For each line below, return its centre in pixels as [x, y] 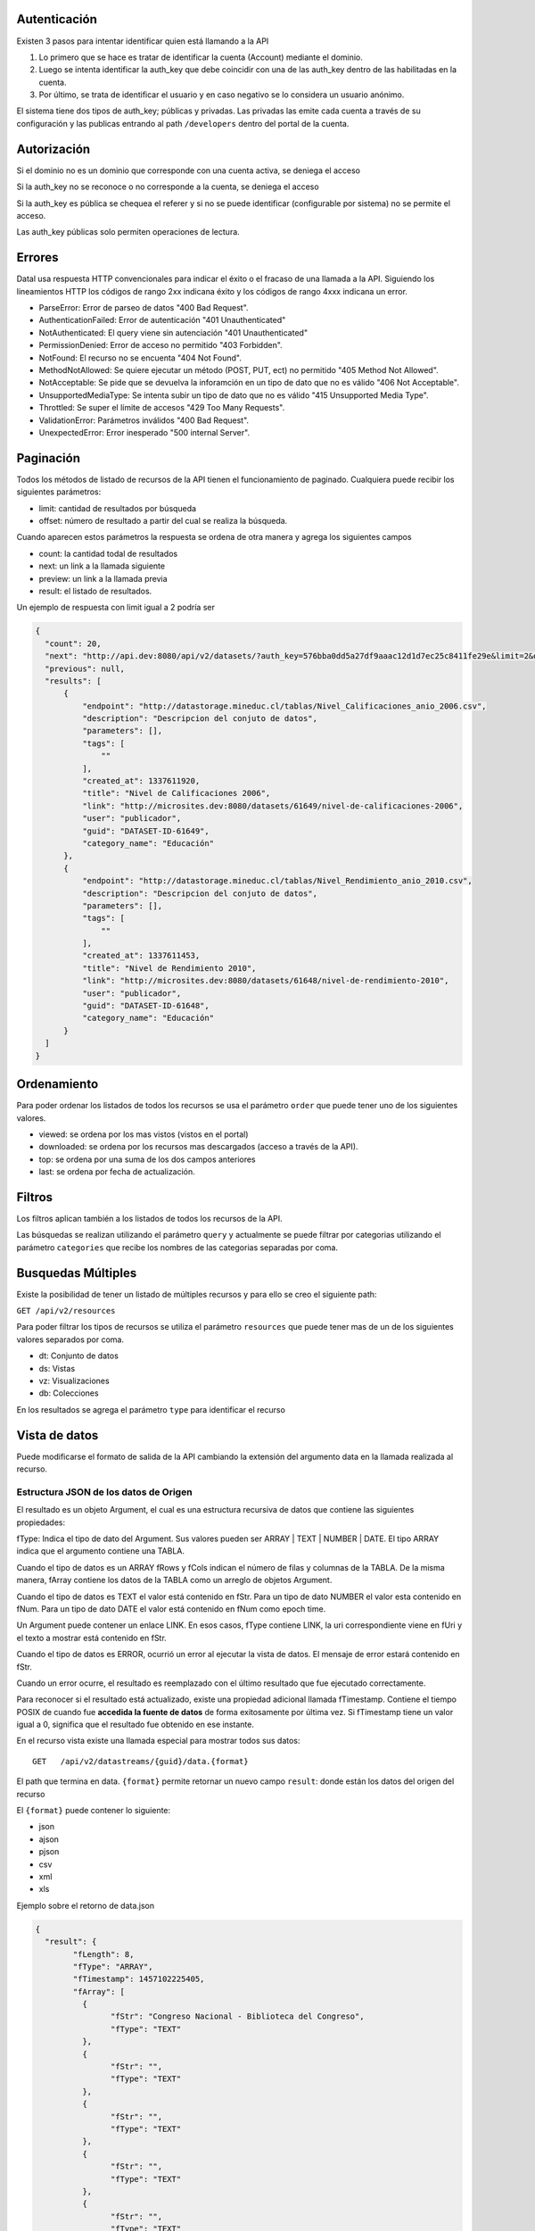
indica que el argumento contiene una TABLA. [101, 1551]
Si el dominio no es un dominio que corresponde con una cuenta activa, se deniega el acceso [189, 170]
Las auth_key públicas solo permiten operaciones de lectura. [128, 232]
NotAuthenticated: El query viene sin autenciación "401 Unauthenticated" [173, 332]
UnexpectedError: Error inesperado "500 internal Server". [144, 432]
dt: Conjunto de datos [79, 1356]
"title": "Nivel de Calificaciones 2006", [176, 793]
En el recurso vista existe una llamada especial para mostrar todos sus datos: [158, 1741]
